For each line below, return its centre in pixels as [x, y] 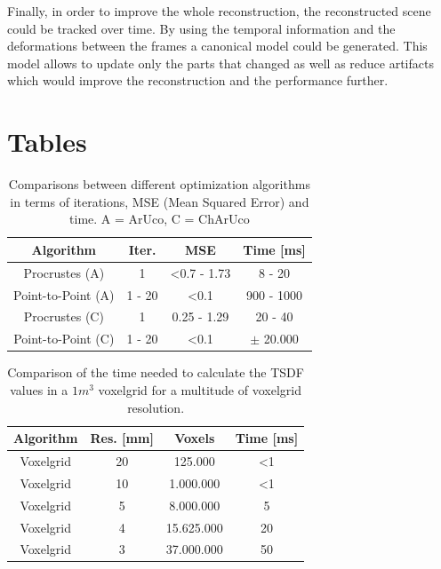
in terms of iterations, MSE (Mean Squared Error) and [160, 201]
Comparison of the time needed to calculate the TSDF [156, 372]
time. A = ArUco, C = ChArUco [160, 219]
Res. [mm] [122, 438]
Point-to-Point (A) [64, 294]
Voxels [195, 438]
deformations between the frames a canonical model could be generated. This [217, 46]
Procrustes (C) [64, 316]
